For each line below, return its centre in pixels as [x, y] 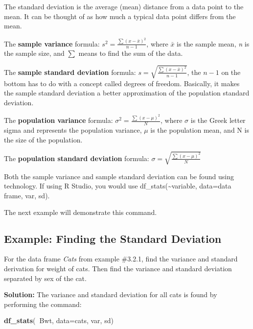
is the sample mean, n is [213, 43]
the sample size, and [34, 53]
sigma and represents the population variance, [73, 130]
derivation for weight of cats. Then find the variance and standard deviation [118, 269]
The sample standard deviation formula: [70, 72]
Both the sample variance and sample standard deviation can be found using [119, 176]
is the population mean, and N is [200, 130]
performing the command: [43, 304]
